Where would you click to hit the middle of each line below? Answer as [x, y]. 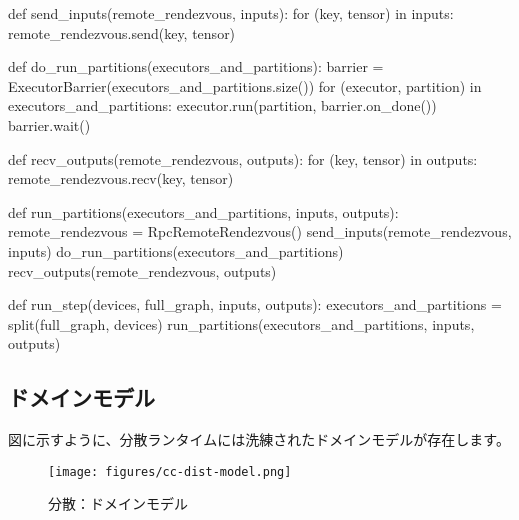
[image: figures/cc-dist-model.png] [170, 471]
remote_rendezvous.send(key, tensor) [122, 32]
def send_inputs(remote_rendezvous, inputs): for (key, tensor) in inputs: [231, 13]
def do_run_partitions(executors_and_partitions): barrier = [196, 66]
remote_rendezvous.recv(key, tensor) [121, 178]
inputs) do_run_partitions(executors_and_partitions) [176, 250]
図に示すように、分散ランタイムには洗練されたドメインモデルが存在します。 [259, 439]
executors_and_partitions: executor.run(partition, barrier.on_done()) [222, 105]
